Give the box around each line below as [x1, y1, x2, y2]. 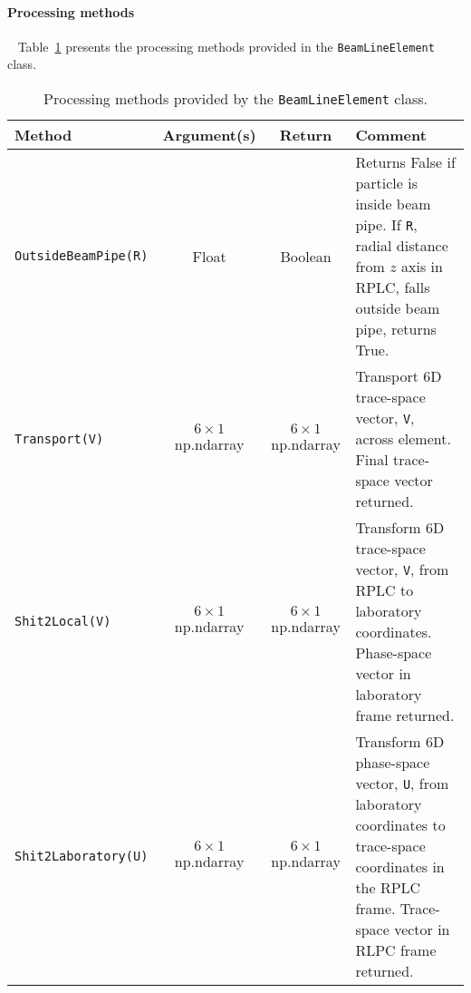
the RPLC [355, 877, 421, 899]
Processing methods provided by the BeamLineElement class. [43, 88, 428, 110]
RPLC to [355, 579, 414, 601]
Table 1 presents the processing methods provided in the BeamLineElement [17, 36, 435, 55]
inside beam [355, 193, 431, 215]
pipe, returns [355, 318, 437, 340]
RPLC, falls [355, 277, 430, 298]
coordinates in [355, 856, 445, 878]
